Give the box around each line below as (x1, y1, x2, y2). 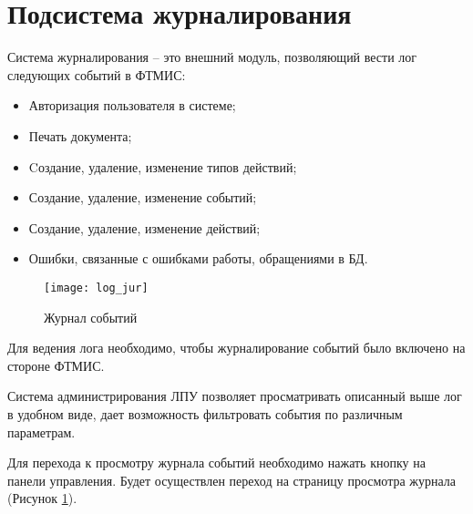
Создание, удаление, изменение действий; (28, 218, 261, 237)
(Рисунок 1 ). (7, 488, 77, 508)
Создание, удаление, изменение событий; (28, 188, 257, 207)
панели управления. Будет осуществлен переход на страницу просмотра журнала (7, 470, 457, 489)
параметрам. (7, 422, 76, 441)
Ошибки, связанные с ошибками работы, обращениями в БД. (28, 249, 368, 268)
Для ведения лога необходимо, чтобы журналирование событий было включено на (7, 338, 466, 357)
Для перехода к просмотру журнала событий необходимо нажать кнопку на (7, 453, 426, 472)
